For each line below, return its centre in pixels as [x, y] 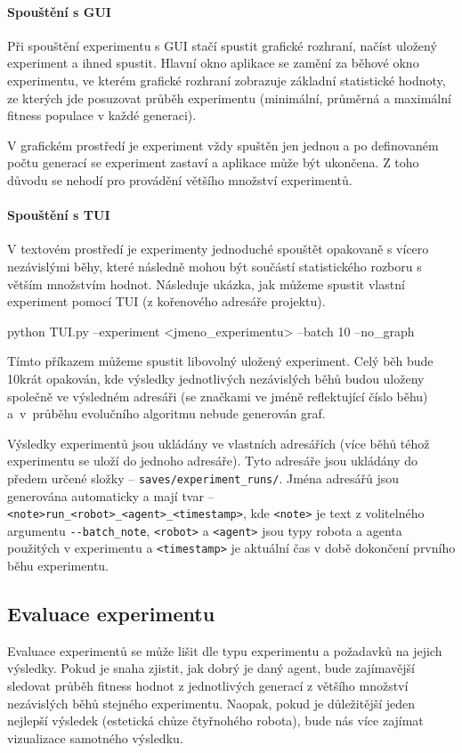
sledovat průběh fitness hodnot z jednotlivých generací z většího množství [208, 686]
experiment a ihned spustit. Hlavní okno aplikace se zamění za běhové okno [213, 63]
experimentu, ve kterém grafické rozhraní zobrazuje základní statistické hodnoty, [227, 80]
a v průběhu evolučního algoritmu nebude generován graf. [166, 413]
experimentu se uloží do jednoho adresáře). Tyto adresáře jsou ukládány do [212, 461]
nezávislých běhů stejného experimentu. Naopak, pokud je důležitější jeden [211, 703]
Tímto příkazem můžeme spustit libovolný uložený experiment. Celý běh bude [220, 361]
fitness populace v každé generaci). [102, 115]
